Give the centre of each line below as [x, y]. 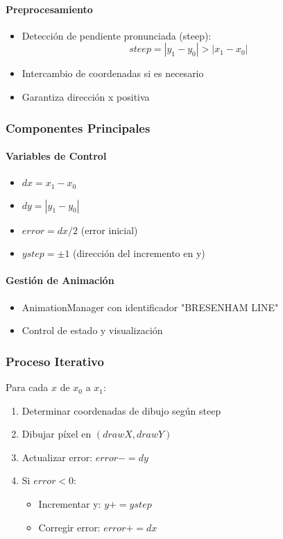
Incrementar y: [70, 504]
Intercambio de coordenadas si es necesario [113, 73]
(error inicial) [109, 230]
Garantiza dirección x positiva [86, 96]
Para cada [27, 387]
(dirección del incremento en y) [139, 253]
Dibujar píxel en [57, 434]
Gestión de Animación [60, 280]
